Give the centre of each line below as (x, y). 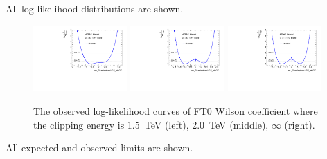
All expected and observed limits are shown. (99, 148)
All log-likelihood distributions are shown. (95, 8)
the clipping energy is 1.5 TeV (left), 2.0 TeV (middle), (151, 124)
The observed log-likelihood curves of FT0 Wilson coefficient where (176, 111)
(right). (300, 124)
